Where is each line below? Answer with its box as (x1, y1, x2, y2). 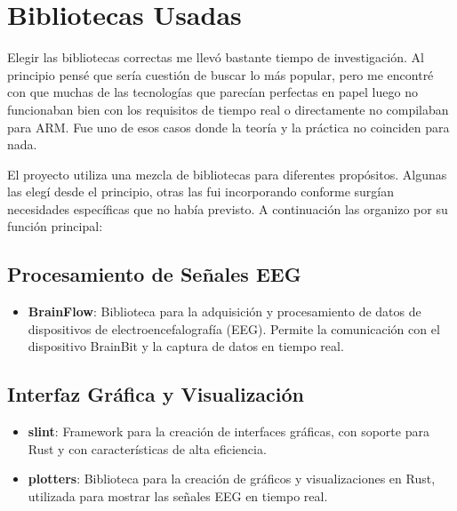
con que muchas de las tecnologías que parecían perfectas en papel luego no (7, 83, 418, 101)
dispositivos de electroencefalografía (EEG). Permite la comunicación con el (28, 319, 440, 338)
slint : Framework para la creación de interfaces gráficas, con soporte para (28, 422, 429, 441)
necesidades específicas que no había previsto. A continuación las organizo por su (7, 199, 448, 218)
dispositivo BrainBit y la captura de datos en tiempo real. (28, 337, 344, 355)
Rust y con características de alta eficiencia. (28, 439, 267, 458)
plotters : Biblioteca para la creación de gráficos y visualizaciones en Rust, (28, 469, 436, 488)
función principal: (7, 217, 103, 236)
